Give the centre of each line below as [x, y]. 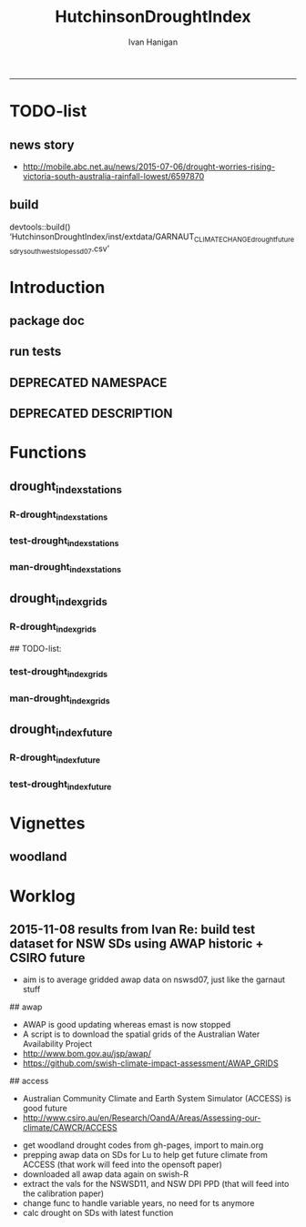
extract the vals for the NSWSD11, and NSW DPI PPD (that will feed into [156, 1184]
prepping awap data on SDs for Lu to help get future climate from [145, 1155]
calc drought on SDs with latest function [98, 1213]
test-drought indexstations [64, 542]
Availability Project [57, 1044]
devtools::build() [40, 227]
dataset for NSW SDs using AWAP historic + [137, 944]
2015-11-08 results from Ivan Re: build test [133, 930]
